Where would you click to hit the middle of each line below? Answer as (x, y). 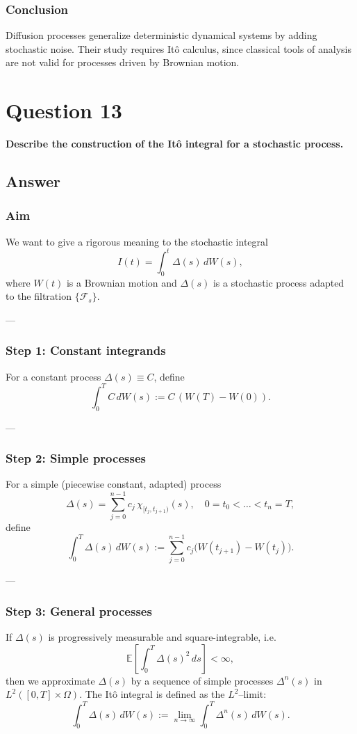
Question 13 (64, 110)
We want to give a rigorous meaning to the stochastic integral (137, 241)
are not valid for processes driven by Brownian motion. (123, 62)
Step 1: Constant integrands (86, 350)
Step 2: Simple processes (76, 458)
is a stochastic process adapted (279, 282)
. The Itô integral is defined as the (152, 694)
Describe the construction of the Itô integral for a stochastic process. (175, 144)
